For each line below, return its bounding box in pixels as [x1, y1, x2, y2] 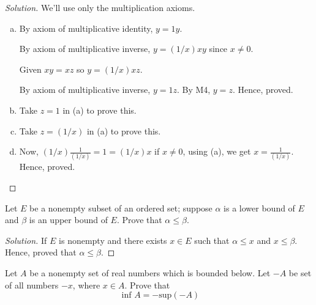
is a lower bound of [224, 201, 295, 214]
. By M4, [176, 83, 211, 96]
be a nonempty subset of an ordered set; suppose [29, 201, 213, 214]
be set [288, 266, 312, 279]
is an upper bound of [29, 213, 108, 226]
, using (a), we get [182, 145, 251, 158]
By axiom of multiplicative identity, [19, 21, 153, 34]
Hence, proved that [5, 246, 77, 259]
